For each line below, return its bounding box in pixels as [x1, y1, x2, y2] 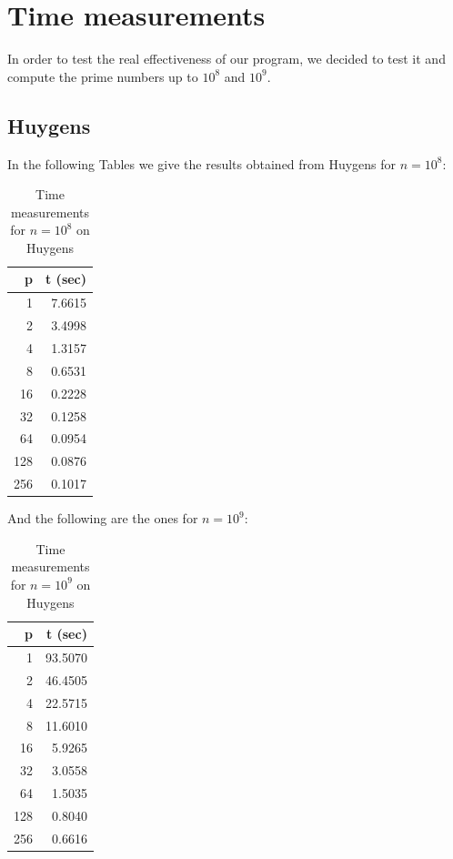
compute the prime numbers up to [7, 66, 198, 86]
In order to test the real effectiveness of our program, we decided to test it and [7, 49, 446, 68]
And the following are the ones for [7, 509, 198, 528]
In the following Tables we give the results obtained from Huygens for [7, 154, 397, 173]
